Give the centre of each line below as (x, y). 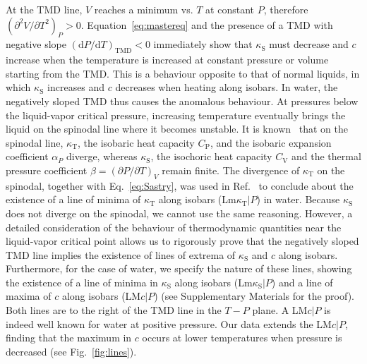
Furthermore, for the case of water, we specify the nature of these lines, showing (179, 268)
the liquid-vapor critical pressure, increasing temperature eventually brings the (176, 115)
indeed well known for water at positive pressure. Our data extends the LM (169, 323)
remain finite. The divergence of (231, 170)
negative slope (36, 44)
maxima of (29, 296)
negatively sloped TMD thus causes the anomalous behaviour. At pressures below (182, 101)
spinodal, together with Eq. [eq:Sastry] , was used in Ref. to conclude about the (180, 185)
